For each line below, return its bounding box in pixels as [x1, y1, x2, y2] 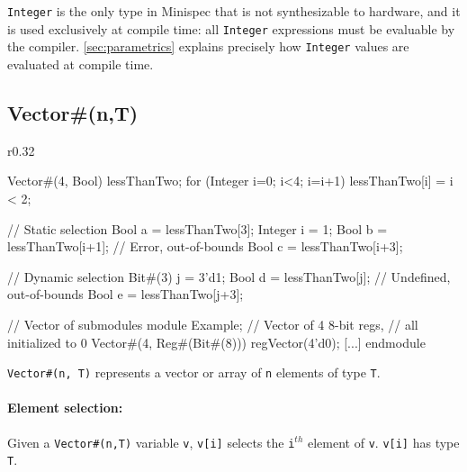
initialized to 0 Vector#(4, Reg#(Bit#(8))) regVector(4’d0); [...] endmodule [7, 332, 426, 351]
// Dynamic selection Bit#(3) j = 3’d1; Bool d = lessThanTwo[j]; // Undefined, [7, 267, 451, 286]
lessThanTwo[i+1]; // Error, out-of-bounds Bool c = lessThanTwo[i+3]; [7, 237, 403, 256]
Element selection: [7, 398, 123, 417]
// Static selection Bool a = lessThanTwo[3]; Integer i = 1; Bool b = [7, 219, 388, 238]
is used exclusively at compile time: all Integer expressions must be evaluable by [7, 19, 455, 38]
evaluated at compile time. [7, 54, 154, 73]
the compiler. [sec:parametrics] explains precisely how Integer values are [7, 37, 409, 56]
